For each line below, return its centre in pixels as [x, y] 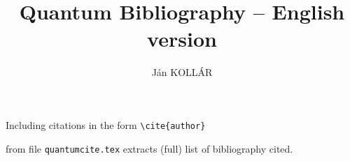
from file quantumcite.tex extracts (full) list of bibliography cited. [149, 148]
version [182, 39]
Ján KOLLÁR [182, 72]
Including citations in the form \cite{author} [106, 124]
